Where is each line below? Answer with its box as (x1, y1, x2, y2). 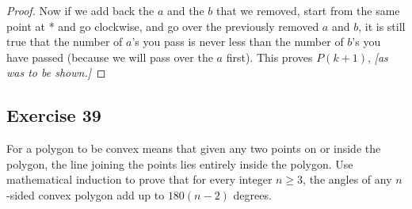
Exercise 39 (6, 103, 101, 127)
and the (166, 2, 204, 18)
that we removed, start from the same (216, 2, 400, 18)
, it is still (358, 17, 406, 34)
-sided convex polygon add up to (6, 186, 165, 203)
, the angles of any (303, 171, 392, 188)
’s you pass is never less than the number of (132, 33, 344, 50)
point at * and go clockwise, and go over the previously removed (6, 17, 319, 34)
